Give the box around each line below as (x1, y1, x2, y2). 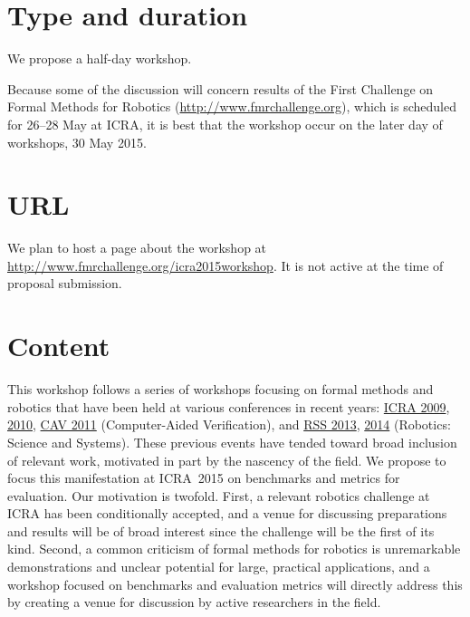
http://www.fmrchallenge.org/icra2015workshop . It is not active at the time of (7, 255, 444, 275)
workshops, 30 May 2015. (7, 132, 147, 151)
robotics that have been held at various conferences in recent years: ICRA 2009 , (7, 397, 450, 416)
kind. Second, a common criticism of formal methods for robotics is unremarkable (7, 539, 461, 558)
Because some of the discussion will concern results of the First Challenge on (7, 79, 434, 98)
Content (7, 327, 110, 364)
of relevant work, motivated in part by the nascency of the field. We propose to (7, 450, 446, 469)
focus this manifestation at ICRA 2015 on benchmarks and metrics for (7, 468, 400, 487)
